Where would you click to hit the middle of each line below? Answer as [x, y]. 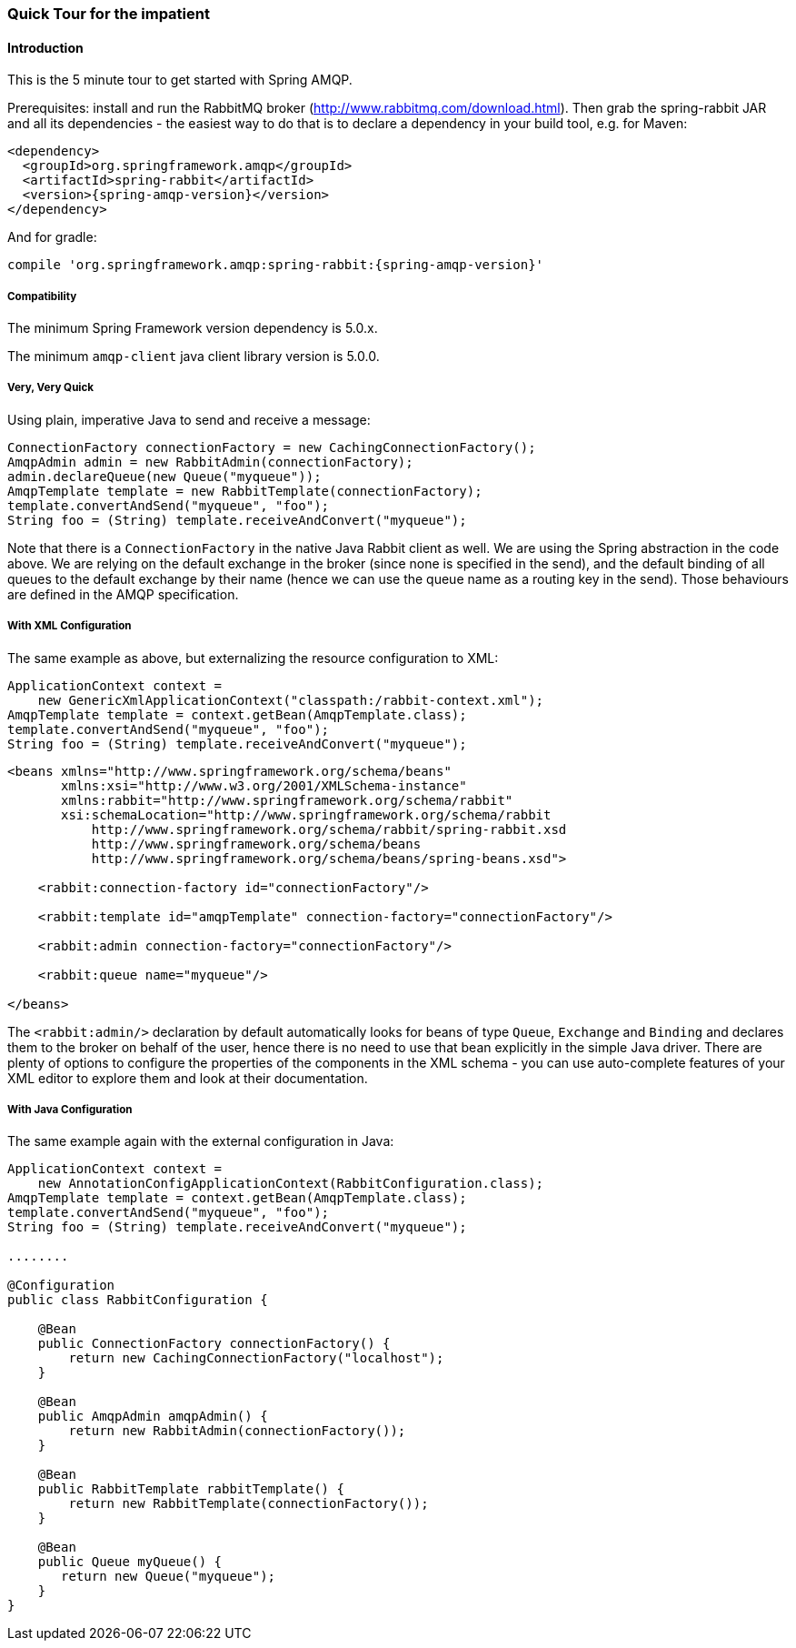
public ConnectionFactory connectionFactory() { [214, 1344]
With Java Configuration [70, 1109]
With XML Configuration [70, 626]
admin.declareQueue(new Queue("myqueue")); [164, 476]
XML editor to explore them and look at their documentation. [188, 1078]
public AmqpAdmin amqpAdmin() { [153, 1417]
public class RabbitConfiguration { [138, 1300]
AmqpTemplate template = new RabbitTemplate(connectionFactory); [245, 491]
